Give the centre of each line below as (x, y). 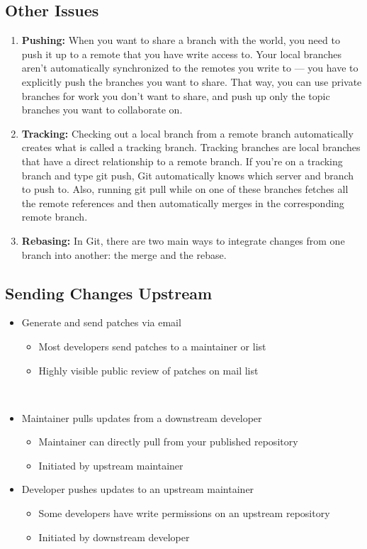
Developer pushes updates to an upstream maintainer (138, 489)
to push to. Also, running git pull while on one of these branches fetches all (185, 189)
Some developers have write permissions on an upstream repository (184, 513)
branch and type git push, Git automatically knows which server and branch (188, 175)
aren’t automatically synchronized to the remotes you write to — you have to (190, 68)
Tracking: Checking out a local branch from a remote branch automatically (187, 133)
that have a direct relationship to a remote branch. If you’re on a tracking (182, 161)
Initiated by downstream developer (114, 537)
